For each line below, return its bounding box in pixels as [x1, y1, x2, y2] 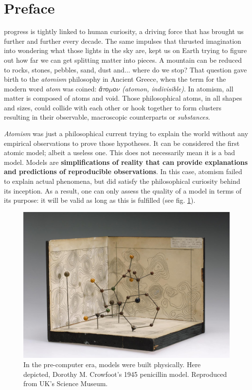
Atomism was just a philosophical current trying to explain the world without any [4, 128, 249, 139]
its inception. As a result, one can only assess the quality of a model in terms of [4, 185, 242, 195]
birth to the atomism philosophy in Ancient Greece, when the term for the [4, 74, 226, 84]
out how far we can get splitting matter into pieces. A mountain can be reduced [4, 54, 242, 65]
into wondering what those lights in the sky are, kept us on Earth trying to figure [4, 45, 247, 55]
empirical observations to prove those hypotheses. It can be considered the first [4, 138, 240, 148]
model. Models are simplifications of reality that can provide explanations [4, 157, 248, 167]
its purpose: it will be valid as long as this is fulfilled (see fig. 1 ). [4, 195, 196, 205]
